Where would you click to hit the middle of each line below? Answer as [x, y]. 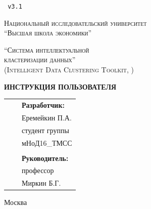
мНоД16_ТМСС [47, 142]
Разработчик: [43, 104]
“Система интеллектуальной [47, 49]
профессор [38, 170]
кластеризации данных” [40, 59]
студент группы [45, 130]
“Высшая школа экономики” [48, 33]
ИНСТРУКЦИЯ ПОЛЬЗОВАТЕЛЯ [60, 86]
